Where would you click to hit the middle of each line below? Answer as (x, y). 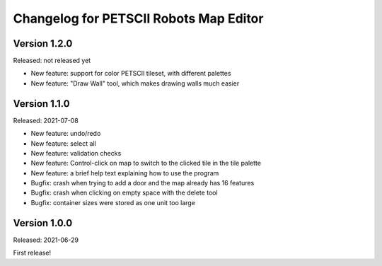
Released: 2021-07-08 (46, 120)
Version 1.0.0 (43, 223)
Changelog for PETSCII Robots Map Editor (138, 18)
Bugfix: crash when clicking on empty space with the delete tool (125, 193)
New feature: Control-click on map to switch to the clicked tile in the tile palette (146, 163)
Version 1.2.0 (43, 44)
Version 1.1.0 (41, 104)
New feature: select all (64, 143)
